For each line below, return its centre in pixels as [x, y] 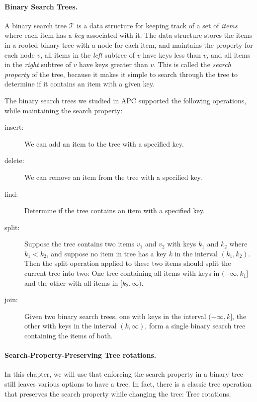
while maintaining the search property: [64, 110]
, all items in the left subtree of [88, 54]
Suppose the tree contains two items [80, 244]
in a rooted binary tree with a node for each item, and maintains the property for [129, 44]
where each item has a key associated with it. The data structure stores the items [128, 35]
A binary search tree [36, 25]
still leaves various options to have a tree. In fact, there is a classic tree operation [128, 384]
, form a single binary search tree [195, 326]
